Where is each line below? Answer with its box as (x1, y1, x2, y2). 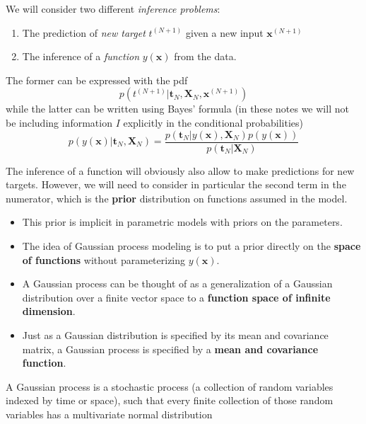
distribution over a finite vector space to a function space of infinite (22, 290, 331, 304)
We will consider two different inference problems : (6, 1, 220, 16)
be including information (6, 115, 112, 130)
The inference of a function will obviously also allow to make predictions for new (6, 163, 355, 178)
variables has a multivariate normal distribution (6, 406, 213, 421)
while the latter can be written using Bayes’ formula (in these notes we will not (6, 101, 349, 116)
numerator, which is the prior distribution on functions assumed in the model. (6, 190, 348, 205)
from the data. (174, 49, 237, 64)
